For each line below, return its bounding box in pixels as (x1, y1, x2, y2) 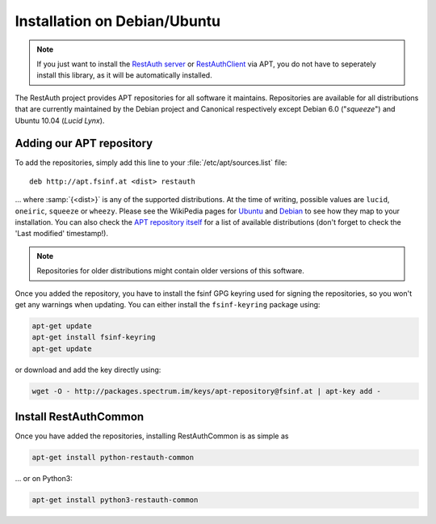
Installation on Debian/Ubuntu (15, 12, 221, 30)
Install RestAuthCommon (15, 410, 145, 424)
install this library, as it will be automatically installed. (36, 70, 213, 80)
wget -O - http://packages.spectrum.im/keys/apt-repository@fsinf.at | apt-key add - (31, 387, 381, 395)
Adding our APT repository (15, 137, 153, 150)
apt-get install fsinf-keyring (31, 332, 157, 342)
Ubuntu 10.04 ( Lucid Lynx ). (15, 116, 105, 125)
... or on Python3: (15, 474, 73, 484)
